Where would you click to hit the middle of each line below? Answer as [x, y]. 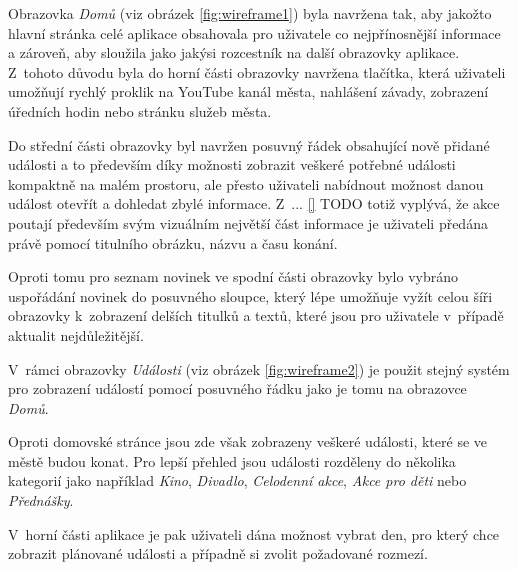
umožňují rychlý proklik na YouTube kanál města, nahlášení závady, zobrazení [248, 91]
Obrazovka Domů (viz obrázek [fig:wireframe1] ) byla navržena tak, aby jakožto [250, 13]
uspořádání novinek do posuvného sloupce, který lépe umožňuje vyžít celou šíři [250, 295]
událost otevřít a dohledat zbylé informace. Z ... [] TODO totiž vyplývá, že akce [254, 203]
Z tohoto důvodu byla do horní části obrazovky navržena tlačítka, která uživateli [257, 71]
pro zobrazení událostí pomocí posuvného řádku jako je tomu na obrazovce [237, 388]
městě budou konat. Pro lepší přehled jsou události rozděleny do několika [232, 460]
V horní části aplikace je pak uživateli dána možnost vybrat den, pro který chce [254, 533]
